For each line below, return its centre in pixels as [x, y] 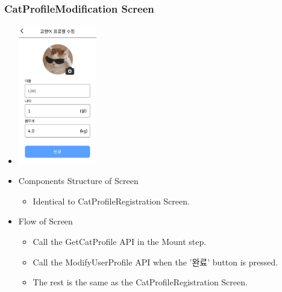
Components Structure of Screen [78, 181]
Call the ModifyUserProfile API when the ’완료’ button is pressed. [155, 262]
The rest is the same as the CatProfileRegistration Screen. [140, 282]
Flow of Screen [45, 221]
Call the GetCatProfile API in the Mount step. [120, 242]
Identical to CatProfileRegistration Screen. [111, 201]
